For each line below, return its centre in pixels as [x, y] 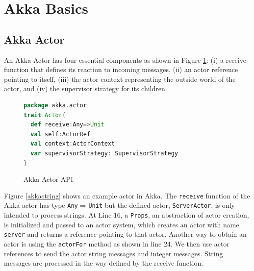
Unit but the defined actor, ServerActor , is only [162, 205]
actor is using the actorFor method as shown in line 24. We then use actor [117, 243]
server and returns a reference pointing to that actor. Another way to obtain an [125, 234]
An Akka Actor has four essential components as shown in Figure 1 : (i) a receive [125, 60]
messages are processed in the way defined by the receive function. [104, 263]
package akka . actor [55, 105]
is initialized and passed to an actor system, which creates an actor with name [122, 224]
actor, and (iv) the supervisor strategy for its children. [86, 88]
